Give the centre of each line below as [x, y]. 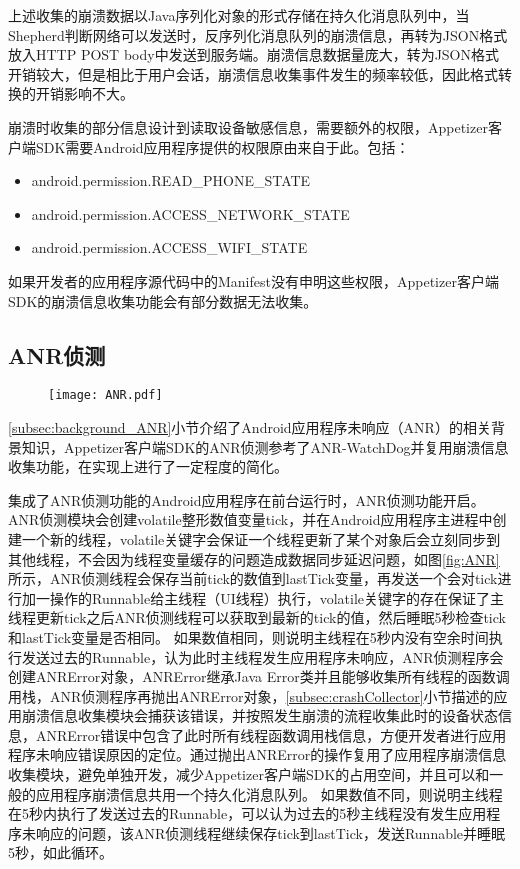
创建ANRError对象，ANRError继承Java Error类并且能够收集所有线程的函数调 [259, 676]
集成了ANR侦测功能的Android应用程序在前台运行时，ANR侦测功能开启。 [246, 499]
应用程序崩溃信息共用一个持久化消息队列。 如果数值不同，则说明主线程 [269, 793]
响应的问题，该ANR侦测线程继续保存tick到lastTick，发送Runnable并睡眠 [270, 832]
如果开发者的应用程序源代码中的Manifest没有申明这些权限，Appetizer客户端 [253, 280]
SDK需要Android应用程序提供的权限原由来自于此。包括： [222, 146]
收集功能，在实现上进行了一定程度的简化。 [148, 466]
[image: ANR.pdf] [105, 395]
